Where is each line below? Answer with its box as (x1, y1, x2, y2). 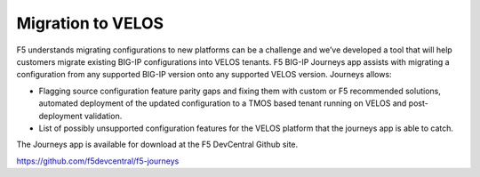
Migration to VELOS (16, 13, 164, 33)
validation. (84, 110, 123, 121)
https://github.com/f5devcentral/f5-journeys (16, 156, 180, 166)
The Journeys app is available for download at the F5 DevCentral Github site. (16, 139, 299, 150)
